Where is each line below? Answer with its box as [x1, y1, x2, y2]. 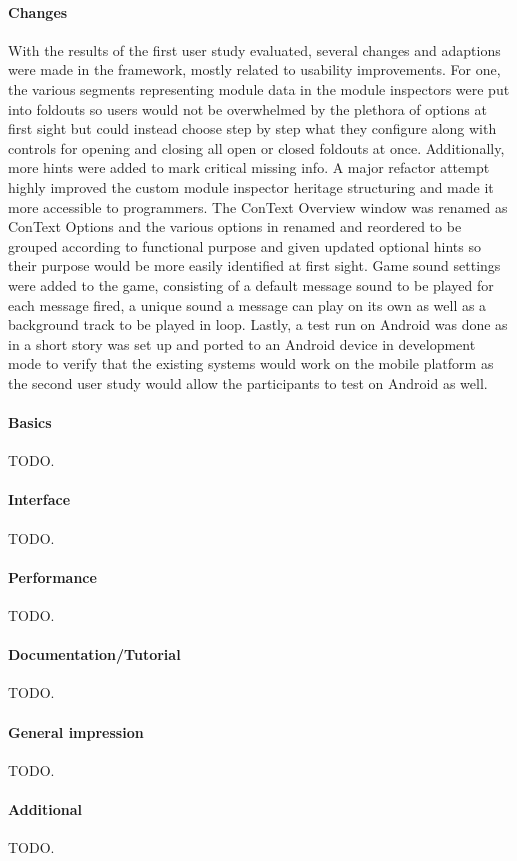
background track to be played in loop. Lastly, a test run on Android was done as [8, 314, 508, 335]
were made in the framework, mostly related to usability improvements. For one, [8, 59, 501, 80]
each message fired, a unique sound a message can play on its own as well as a [8, 294, 487, 315]
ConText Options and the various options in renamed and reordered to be [8, 216, 462, 237]
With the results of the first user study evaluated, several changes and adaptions [8, 39, 501, 60]
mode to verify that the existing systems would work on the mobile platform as [8, 353, 494, 374]
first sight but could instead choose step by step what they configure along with [8, 118, 497, 139]
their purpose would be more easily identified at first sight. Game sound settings [8, 255, 501, 276]
